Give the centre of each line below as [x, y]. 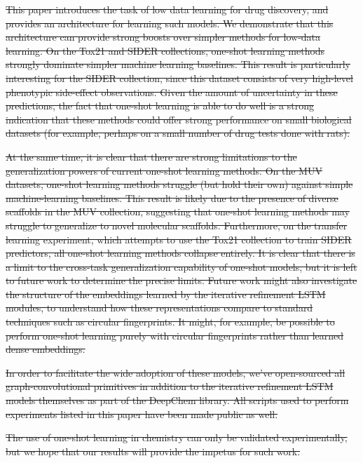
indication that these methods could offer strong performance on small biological [179, 119]
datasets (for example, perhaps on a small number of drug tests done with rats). [178, 133]
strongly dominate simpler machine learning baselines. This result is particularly [178, 64]
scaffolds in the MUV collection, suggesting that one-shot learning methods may [178, 212]
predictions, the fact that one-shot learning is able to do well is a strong [160, 106]
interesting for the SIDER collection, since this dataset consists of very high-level [179, 78]
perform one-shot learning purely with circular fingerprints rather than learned [175, 335]
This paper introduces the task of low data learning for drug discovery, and [167, 9]
